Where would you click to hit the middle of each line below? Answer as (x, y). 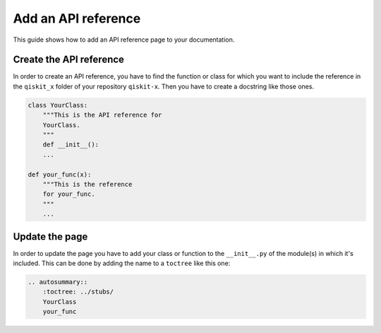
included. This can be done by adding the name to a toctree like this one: (122, 263)
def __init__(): (71, 145)
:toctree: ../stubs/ (78, 292)
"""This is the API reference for (102, 115)
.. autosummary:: (58, 282)
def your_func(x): (60, 174)
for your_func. (69, 194)
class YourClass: (58, 105)
